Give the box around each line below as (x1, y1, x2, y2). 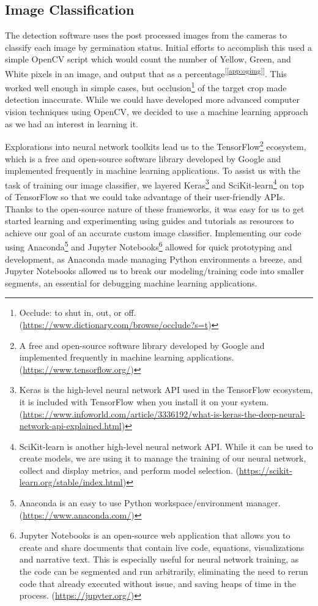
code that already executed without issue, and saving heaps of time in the (19, 577, 297, 589)
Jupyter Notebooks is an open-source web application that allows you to (19, 529, 290, 542)
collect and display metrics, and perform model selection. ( (19, 463, 240, 476)
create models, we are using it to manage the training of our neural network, (19, 452, 306, 465)
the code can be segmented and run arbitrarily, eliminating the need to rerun (19, 565, 308, 578)
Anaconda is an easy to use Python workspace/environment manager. (19, 496, 281, 509)
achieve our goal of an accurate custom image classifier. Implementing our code (5, 226, 301, 239)
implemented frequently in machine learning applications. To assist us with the (5, 164, 301, 177)
